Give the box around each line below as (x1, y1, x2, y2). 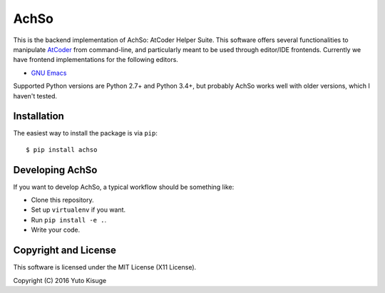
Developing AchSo (13, 164, 98, 176)
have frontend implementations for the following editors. (13, 56, 178, 64)
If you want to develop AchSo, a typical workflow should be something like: (13, 183, 235, 191)
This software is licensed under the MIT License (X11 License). (13, 263, 197, 272)
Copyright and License (13, 245, 117, 257)
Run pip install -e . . (31, 215, 107, 224)
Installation (13, 110, 64, 123)
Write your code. (31, 225, 81, 235)
